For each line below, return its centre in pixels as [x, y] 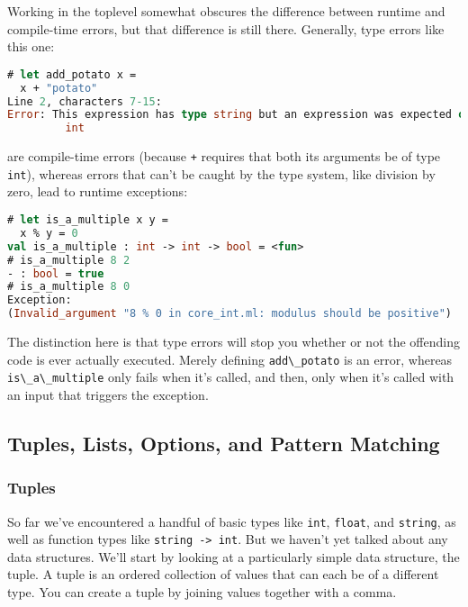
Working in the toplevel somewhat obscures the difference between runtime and [226, 11]
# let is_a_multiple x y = [88, 220]
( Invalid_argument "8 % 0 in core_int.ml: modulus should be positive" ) [230, 314]
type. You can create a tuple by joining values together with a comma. [202, 592]
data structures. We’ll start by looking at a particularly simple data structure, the [234, 556]
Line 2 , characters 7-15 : [85, 101]
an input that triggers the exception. [108, 394]
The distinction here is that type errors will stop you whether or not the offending [234, 342]
